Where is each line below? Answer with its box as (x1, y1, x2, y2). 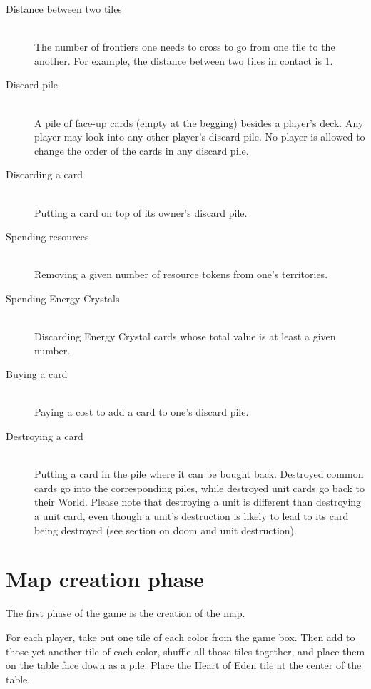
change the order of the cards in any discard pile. (34, 143, 249, 158)
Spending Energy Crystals (6, 290, 120, 305)
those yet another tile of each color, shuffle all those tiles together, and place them (6, 643, 365, 658)
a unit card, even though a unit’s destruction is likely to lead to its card (34, 509, 349, 524)
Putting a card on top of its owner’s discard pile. (34, 205, 248, 220)
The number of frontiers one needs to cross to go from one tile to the (34, 39, 335, 54)
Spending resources (6, 229, 89, 244)
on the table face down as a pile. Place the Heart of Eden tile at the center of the (6, 658, 362, 673)
